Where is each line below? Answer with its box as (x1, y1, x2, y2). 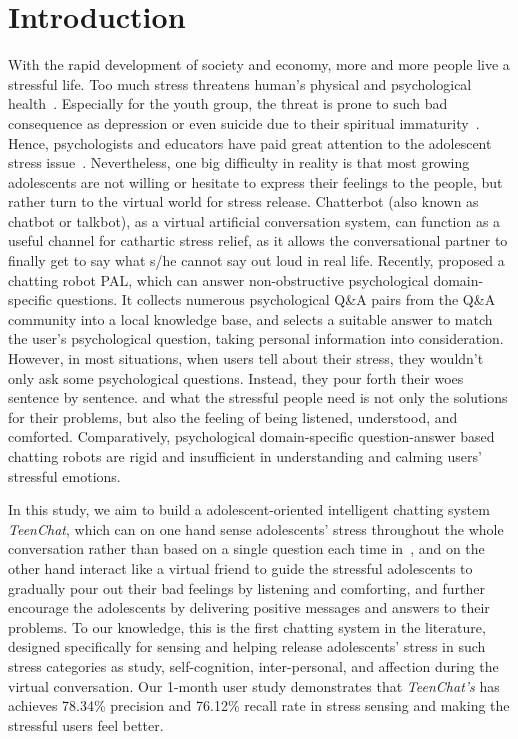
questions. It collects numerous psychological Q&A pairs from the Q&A (56, 289, 496, 310)
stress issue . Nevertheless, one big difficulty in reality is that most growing (8, 152, 470, 173)
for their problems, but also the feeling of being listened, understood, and (8, 406, 458, 427)
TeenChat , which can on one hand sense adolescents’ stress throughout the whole (8, 518, 504, 539)
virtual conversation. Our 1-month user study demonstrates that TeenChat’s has (8, 675, 500, 696)
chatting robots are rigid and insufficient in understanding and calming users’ (8, 446, 482, 466)
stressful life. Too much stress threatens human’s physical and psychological (8, 73, 472, 94)
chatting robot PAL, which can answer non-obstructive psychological (8, 269, 429, 290)
